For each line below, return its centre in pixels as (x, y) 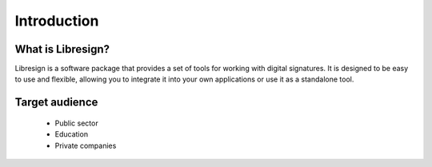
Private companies (86, 145)
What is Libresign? (62, 49)
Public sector (77, 123)
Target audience (56, 103)
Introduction (57, 21)
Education (71, 134)
